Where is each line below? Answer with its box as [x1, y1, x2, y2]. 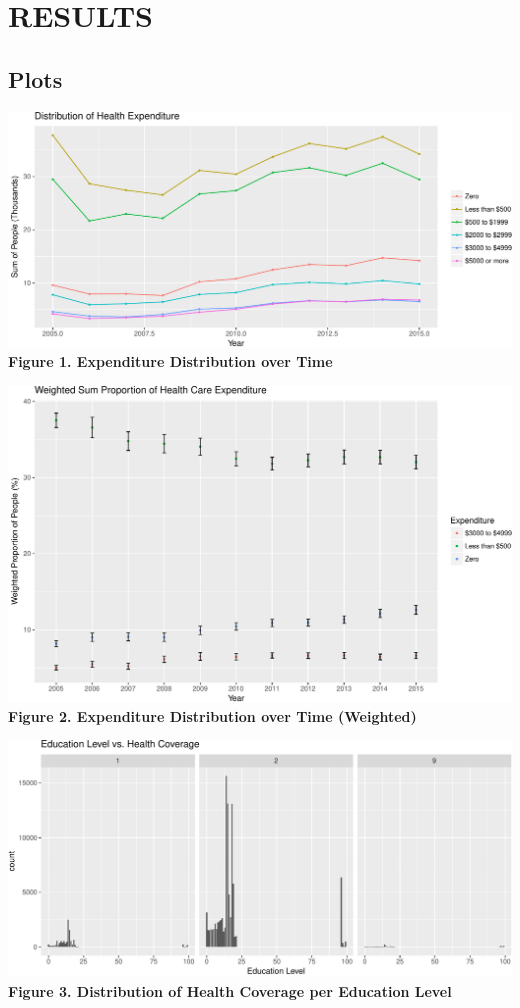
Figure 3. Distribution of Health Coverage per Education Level [8, 980, 452, 1001]
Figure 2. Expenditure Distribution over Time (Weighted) [8, 705, 417, 726]
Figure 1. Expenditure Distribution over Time [8, 350, 333, 371]
